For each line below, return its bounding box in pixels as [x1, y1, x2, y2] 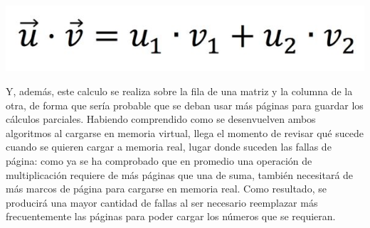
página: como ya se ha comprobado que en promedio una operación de [6, 153, 312, 168]
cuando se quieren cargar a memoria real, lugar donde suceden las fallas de [6, 139, 332, 154]
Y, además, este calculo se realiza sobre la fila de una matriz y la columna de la [6, 84, 353, 98]
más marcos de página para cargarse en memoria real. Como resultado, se [6, 181, 327, 196]
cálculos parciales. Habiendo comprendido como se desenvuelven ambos [6, 112, 316, 126]
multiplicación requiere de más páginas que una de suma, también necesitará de [6, 167, 354, 182]
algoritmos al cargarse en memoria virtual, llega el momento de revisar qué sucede [6, 125, 364, 140]
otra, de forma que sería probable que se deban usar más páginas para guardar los [6, 97, 364, 112]
